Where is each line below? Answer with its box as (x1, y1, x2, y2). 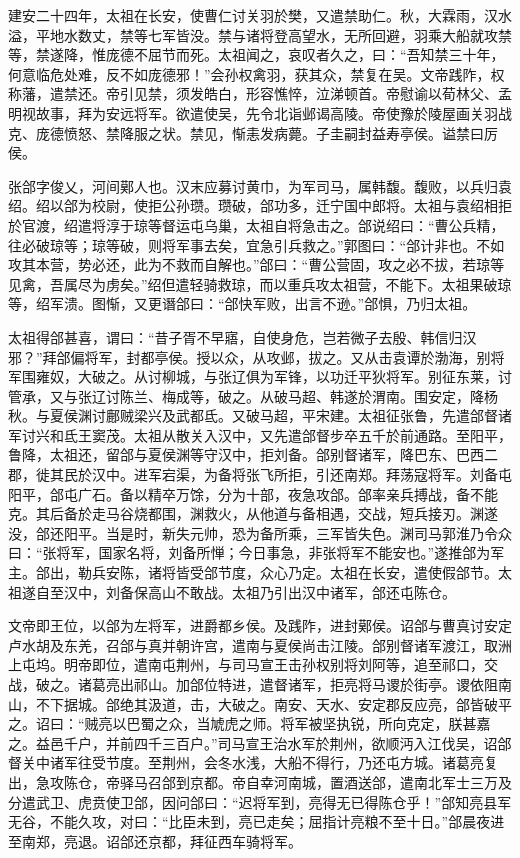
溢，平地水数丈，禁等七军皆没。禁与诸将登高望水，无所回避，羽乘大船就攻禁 (8, 24, 512, 45)
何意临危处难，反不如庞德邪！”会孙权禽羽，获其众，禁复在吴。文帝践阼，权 (8, 63, 505, 84)
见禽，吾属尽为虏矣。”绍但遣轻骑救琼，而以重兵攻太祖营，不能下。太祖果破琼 (8, 273, 512, 294)
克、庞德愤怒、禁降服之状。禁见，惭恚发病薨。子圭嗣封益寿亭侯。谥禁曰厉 (8, 122, 498, 143)
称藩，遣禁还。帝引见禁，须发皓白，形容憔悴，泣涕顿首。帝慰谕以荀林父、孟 (8, 83, 512, 104)
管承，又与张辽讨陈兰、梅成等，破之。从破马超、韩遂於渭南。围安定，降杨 (8, 385, 498, 406)
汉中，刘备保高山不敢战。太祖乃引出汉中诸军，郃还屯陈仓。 (63, 581, 456, 602)
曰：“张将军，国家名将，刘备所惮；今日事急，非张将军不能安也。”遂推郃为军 (8, 542, 505, 563)
